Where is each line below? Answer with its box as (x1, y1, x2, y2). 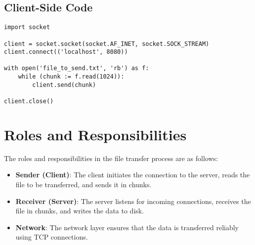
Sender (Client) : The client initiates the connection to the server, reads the (15, 169, 250, 180)
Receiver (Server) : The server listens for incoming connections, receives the (15, 196, 251, 206)
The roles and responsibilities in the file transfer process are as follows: (4, 153, 218, 163)
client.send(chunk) (32, 81, 96, 88)
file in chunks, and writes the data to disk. (15, 205, 144, 216)
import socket (4, 24, 50, 31)
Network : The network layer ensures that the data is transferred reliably (15, 222, 239, 232)
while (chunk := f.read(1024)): (18, 73, 125, 81)
